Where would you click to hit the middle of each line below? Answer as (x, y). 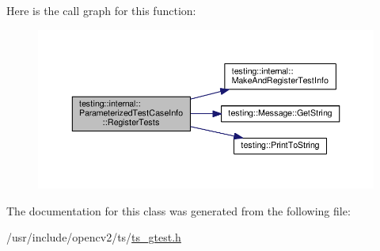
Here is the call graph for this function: (101, 10)
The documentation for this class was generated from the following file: (179, 210)
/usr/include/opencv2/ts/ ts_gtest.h (94, 237)
